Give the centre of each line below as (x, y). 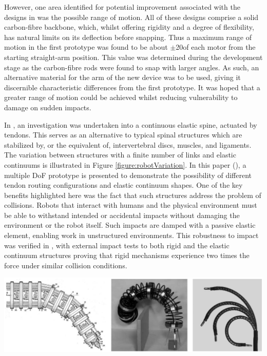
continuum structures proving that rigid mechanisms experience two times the (127, 255)
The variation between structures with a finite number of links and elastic (120, 155)
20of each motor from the (216, 47)
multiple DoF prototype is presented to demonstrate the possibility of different (128, 175)
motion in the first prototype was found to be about (86, 47)
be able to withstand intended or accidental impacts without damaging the (122, 215)
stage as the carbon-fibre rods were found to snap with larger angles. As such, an (132, 67)
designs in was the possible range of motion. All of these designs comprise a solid (131, 17)
